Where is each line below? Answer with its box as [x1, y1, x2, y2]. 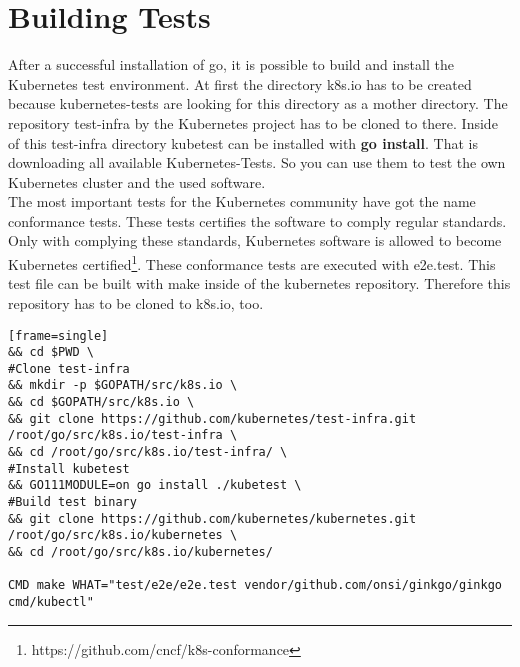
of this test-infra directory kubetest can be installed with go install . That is [8, 132, 478, 153]
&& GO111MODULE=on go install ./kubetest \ [8, 478, 302, 493]
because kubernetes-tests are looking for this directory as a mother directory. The [8, 93, 508, 114]
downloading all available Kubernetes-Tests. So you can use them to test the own [8, 152, 506, 173]
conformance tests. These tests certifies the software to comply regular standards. [8, 210, 507, 231]
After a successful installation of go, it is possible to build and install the [8, 54, 454, 75]
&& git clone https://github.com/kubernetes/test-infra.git [8, 411, 417, 426]
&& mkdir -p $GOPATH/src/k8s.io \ [8, 378, 238, 393]
